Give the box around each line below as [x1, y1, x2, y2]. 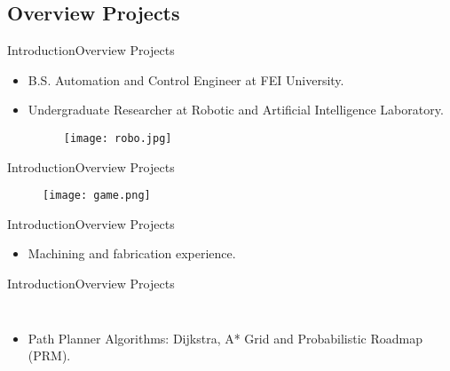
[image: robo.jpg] [63, 131, 172, 145]
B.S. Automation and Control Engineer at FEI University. [28, 70, 344, 89]
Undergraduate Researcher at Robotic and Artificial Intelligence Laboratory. [28, 100, 444, 119]
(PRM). [28, 346, 71, 365]
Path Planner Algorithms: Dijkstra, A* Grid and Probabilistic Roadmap [28, 328, 422, 347]
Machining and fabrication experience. [28, 244, 236, 263]
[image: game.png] [43, 189, 151, 202]
